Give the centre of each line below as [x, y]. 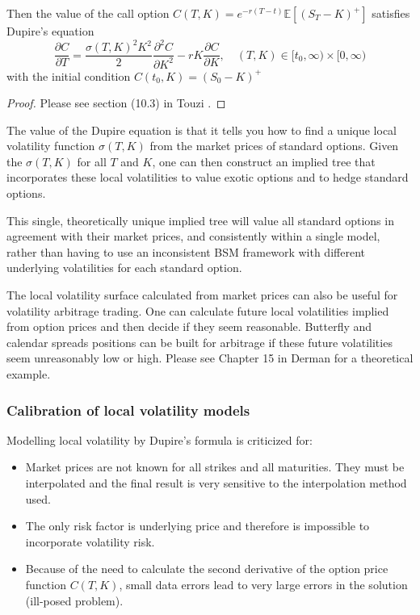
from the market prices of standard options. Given [274, 146]
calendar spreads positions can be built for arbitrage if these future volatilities [199, 342]
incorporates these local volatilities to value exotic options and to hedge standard [208, 177]
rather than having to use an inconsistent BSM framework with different [186, 251]
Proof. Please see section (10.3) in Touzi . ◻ [116, 103]
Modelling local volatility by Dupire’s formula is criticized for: [160, 439]
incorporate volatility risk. [90, 541]
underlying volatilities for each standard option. [124, 268]
